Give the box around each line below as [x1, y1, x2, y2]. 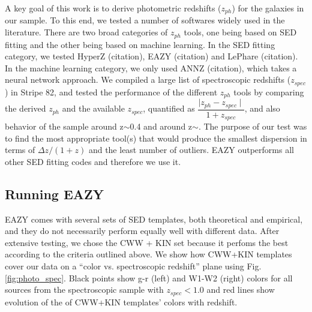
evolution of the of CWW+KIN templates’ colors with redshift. [5, 295, 238, 308]
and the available [62, 102, 125, 115]
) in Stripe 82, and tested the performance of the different [5, 85, 218, 98]
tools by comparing [233, 85, 304, 98]
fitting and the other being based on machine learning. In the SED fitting [5, 38, 275, 50]
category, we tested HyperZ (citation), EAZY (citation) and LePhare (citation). [5, 50, 298, 62]
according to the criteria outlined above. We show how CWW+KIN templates [5, 248, 292, 260]
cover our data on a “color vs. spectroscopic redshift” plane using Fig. [5, 260, 262, 272]
